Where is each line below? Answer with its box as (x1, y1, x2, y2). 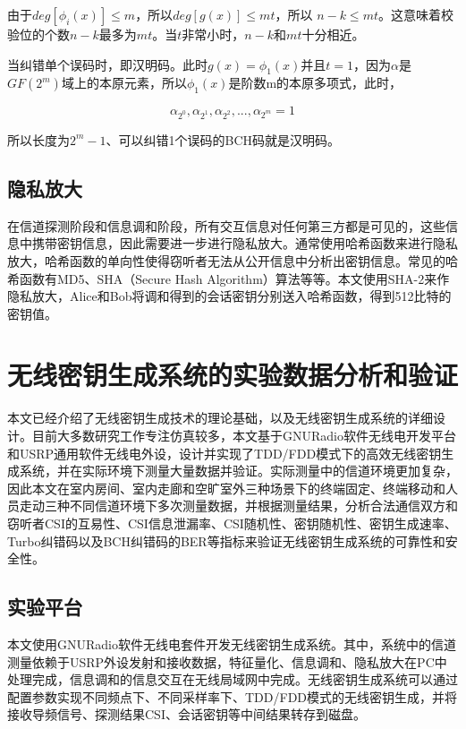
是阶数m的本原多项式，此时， (228, 73, 402, 92)
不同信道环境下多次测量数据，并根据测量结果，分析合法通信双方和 (69, 496, 458, 515)
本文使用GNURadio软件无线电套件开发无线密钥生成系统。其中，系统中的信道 (7, 634, 456, 653)
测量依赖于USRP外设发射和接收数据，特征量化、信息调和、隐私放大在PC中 (7, 652, 447, 671)
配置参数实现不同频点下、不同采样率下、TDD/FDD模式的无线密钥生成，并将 (7, 687, 458, 706)
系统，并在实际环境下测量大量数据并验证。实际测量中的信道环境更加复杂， (19, 461, 458, 480)
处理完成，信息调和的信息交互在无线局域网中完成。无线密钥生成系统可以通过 (7, 670, 458, 689)
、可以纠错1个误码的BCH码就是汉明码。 (106, 130, 341, 149)
